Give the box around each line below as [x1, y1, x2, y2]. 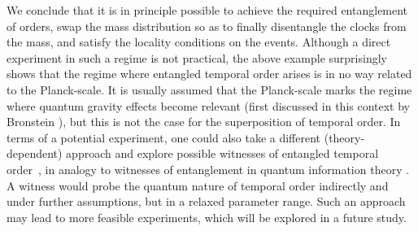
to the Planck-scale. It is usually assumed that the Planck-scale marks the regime [7, 81, 412, 98]
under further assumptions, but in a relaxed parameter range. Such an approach [7, 193, 406, 210]
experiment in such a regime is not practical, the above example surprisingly [7, 49, 387, 66]
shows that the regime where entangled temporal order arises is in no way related [7, 65, 412, 82]
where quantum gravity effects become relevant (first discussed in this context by [7, 97, 411, 114]
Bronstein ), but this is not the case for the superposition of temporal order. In [7, 113, 401, 130]
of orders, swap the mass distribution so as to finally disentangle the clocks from [7, 17, 407, 34]
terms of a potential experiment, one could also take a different [7, 129, 321, 146]
